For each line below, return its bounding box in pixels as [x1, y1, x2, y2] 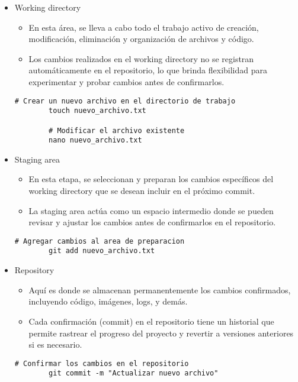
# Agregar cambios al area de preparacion [14, 237, 185, 245]
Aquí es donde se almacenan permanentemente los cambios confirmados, [28, 283, 291, 296]
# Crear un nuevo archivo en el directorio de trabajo [14, 96, 236, 105]
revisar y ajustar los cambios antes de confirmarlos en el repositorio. [28, 216, 276, 228]
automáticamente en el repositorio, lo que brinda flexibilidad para [28, 64, 267, 76]
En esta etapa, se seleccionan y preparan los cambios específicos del [28, 173, 274, 185]
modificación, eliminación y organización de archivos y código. [28, 33, 254, 45]
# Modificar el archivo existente [49, 126, 185, 135]
